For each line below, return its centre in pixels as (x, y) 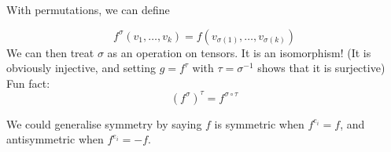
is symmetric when (259, 123)
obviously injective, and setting (81, 68)
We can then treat (50, 52)
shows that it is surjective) (321, 68)
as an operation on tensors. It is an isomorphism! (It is (239, 52)
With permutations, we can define (88, 9)
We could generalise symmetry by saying (104, 123)
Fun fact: (28, 83)
